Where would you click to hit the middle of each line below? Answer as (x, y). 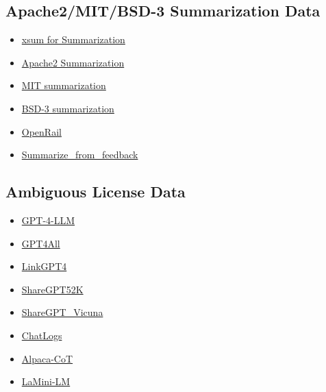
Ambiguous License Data (96, 192)
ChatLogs (42, 335)
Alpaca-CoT (47, 358)
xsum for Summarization (73, 39)
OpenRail (41, 131)
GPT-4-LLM (48, 220)
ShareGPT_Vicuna (62, 312)
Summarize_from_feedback (80, 155)
